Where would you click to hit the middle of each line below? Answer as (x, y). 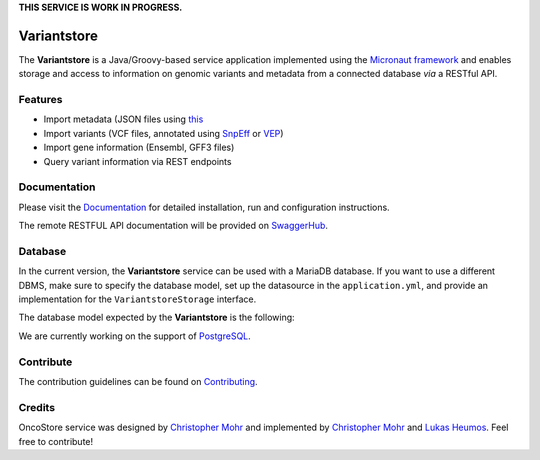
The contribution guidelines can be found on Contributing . (138, 381)
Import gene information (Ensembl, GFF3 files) (139, 147)
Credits (36, 407)
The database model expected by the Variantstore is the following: (156, 317)
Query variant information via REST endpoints (137, 161)
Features (40, 100)
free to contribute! (56, 441)
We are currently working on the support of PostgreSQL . (135, 336)
